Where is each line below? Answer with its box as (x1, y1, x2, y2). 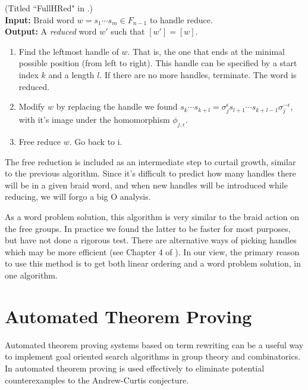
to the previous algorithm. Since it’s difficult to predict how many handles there (5, 167, 296, 179)
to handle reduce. (149, 13, 213, 26)
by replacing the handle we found (56, 100, 178, 113)
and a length (48, 68, 95, 81)
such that (111, 25, 145, 38)
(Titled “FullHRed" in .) (5, 2, 93, 14)
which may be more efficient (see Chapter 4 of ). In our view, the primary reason (5, 245, 300, 258)
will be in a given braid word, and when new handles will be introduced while (5, 178, 288, 191)
